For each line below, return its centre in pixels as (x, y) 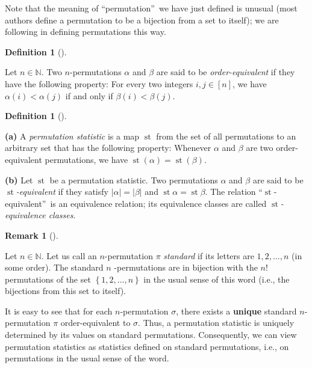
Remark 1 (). (32, 235)
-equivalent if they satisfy (62, 192)
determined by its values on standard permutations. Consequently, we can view (151, 335)
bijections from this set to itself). (66, 291)
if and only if (89, 95)
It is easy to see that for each (59, 311)
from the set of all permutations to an (226, 136)
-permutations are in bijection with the (186, 267)
